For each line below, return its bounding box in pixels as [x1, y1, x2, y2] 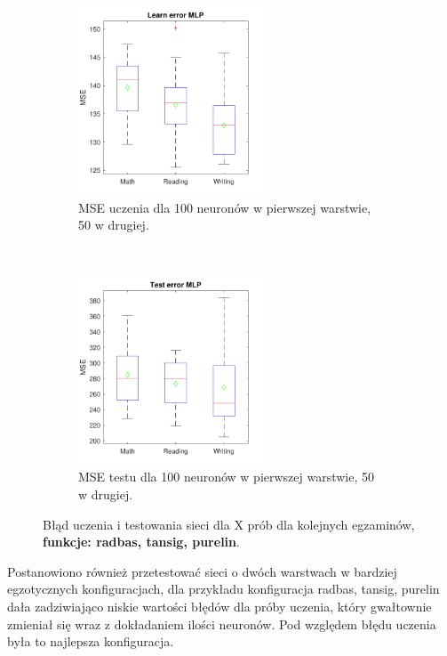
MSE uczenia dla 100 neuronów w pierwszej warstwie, [78, 198, 371, 216]
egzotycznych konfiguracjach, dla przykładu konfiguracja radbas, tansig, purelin [7, 579, 440, 598]
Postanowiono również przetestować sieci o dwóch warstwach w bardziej [7, 562, 397, 580]
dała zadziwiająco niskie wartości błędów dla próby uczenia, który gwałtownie [7, 596, 432, 615]
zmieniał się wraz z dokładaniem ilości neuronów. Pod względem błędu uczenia [7, 614, 436, 633]
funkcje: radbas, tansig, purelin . [43, 532, 240, 551]
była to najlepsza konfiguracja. [7, 632, 174, 651]
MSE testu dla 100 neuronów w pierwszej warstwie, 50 [78, 467, 375, 486]
